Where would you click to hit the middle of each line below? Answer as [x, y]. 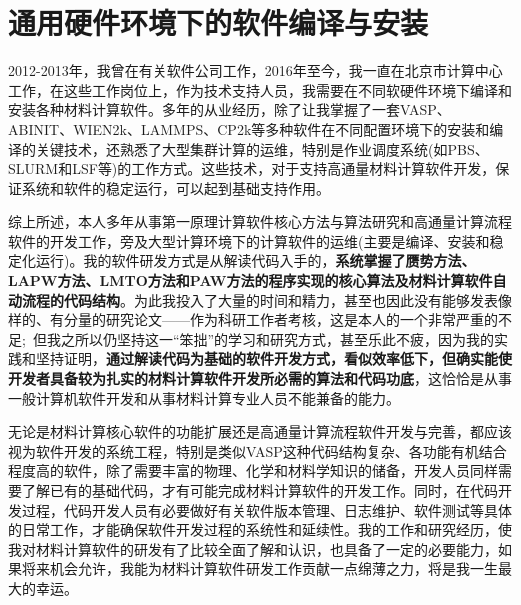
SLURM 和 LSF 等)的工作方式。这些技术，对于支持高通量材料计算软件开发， [252, 168]
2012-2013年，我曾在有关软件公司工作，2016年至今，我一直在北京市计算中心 [255, 70]
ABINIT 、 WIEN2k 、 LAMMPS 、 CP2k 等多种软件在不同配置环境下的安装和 [249, 128]
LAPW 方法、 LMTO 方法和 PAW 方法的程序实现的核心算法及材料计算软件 [250, 280]
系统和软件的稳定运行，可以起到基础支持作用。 [175, 187]
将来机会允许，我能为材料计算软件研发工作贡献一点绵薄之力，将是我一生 [259, 568]
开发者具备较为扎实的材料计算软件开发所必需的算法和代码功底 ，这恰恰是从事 [260, 378]
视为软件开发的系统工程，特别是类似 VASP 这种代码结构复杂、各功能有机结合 [257, 450]
